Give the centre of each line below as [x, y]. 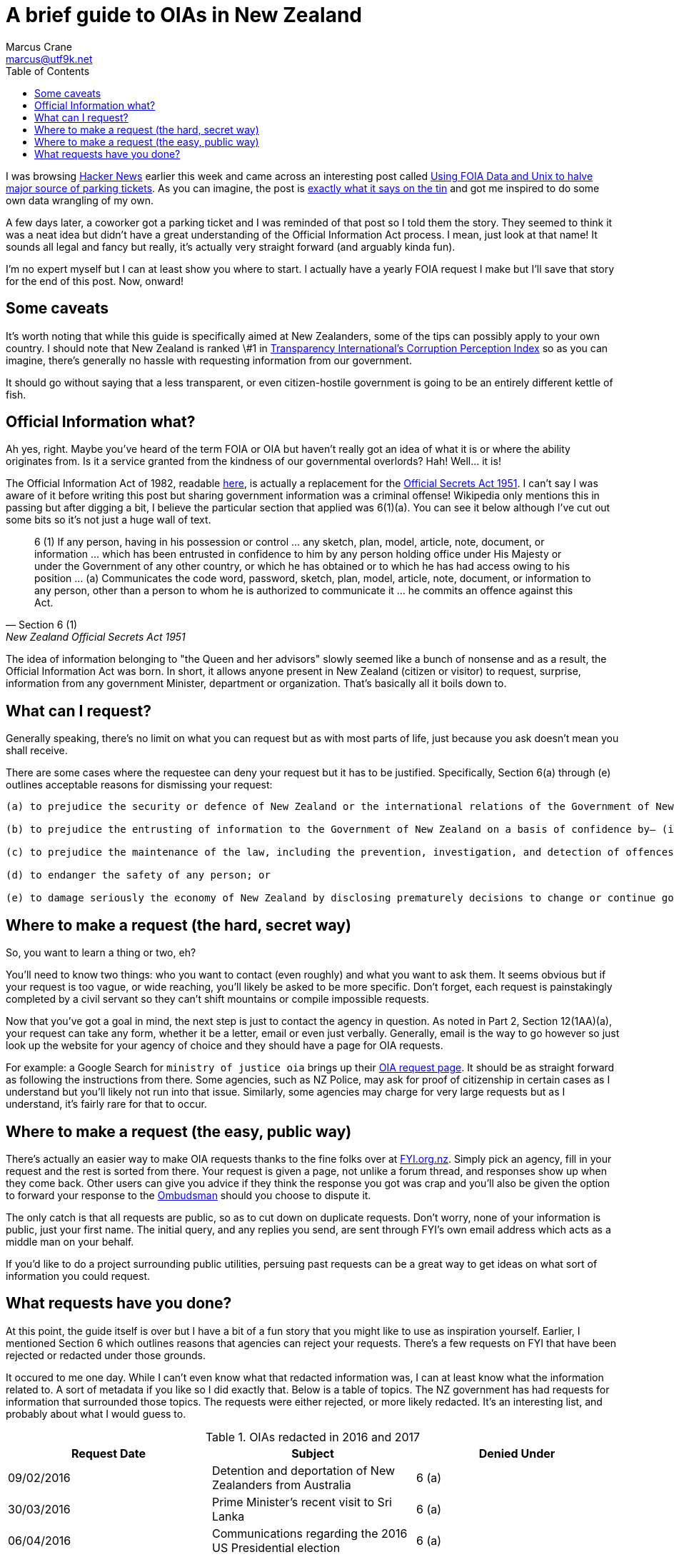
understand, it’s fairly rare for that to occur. [106, 1104]
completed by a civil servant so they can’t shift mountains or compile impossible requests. [217, 999]
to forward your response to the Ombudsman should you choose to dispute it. [188, 1195]
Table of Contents [48, 71]
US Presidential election [276, 1547]
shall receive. [37, 751]
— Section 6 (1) [42, 625]
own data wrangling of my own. [80, 200]
